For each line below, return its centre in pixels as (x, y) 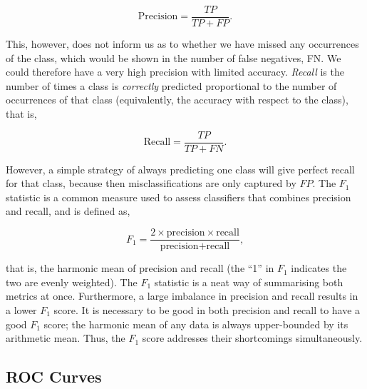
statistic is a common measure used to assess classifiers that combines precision (179, 197)
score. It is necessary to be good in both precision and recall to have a (207, 309)
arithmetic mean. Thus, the (66, 338)
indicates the (319, 268)
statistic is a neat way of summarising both (249, 282)
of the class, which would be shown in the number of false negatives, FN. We (174, 57)
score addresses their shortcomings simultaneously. (252, 338)
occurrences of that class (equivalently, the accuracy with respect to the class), (177, 100)
